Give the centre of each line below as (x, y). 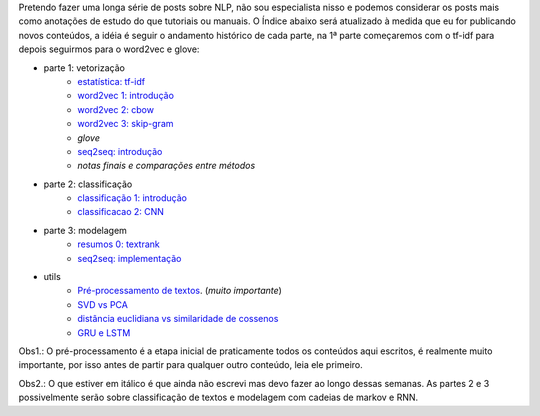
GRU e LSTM (104, 332)
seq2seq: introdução (120, 151)
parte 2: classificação (88, 184)
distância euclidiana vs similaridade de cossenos (178, 319)
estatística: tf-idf (111, 81)
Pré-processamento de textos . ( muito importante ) (179, 291)
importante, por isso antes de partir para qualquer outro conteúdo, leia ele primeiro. (191, 365)
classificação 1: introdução (132, 198)
